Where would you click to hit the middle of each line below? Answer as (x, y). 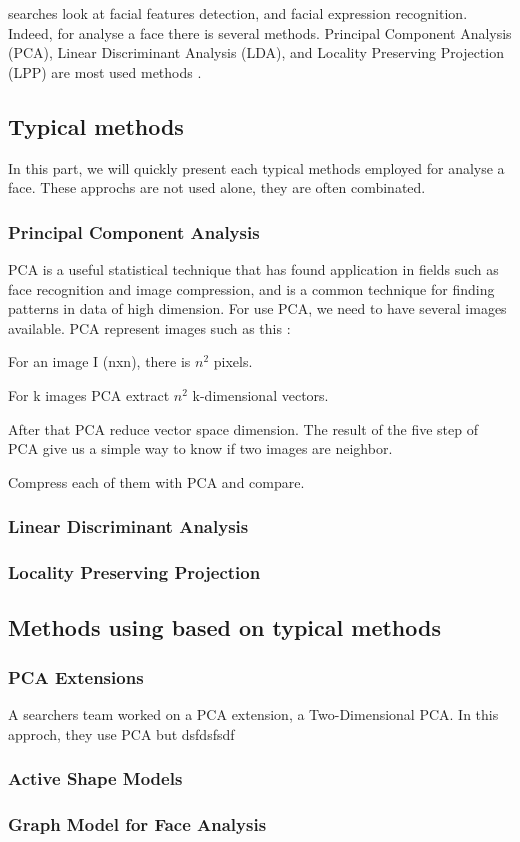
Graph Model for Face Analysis (137, 823)
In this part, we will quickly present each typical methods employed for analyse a (256, 167)
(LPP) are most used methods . (105, 71)
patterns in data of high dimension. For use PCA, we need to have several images (257, 308)
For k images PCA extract (89, 394)
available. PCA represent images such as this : (149, 327)
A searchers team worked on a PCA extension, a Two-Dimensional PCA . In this (253, 714)
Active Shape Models (95, 778)
